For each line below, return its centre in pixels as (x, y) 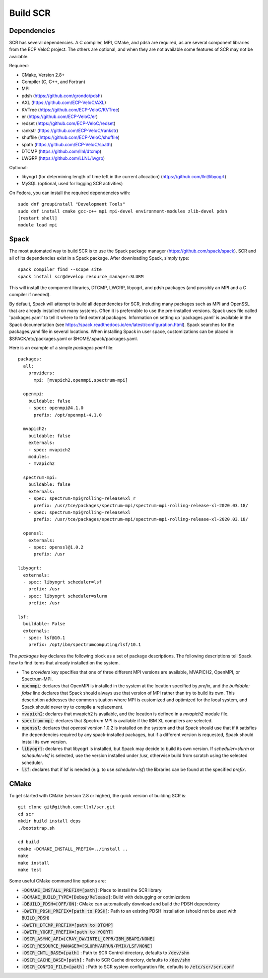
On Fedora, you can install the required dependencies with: (70, 193)
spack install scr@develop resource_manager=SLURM (81, 276)
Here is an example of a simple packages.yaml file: (61, 348)
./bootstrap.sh (36, 828)
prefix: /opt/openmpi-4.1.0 (67, 415)
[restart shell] (38, 218)
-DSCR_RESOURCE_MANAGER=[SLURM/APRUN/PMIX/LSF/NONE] (87, 946)
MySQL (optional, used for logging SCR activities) (72, 184)
